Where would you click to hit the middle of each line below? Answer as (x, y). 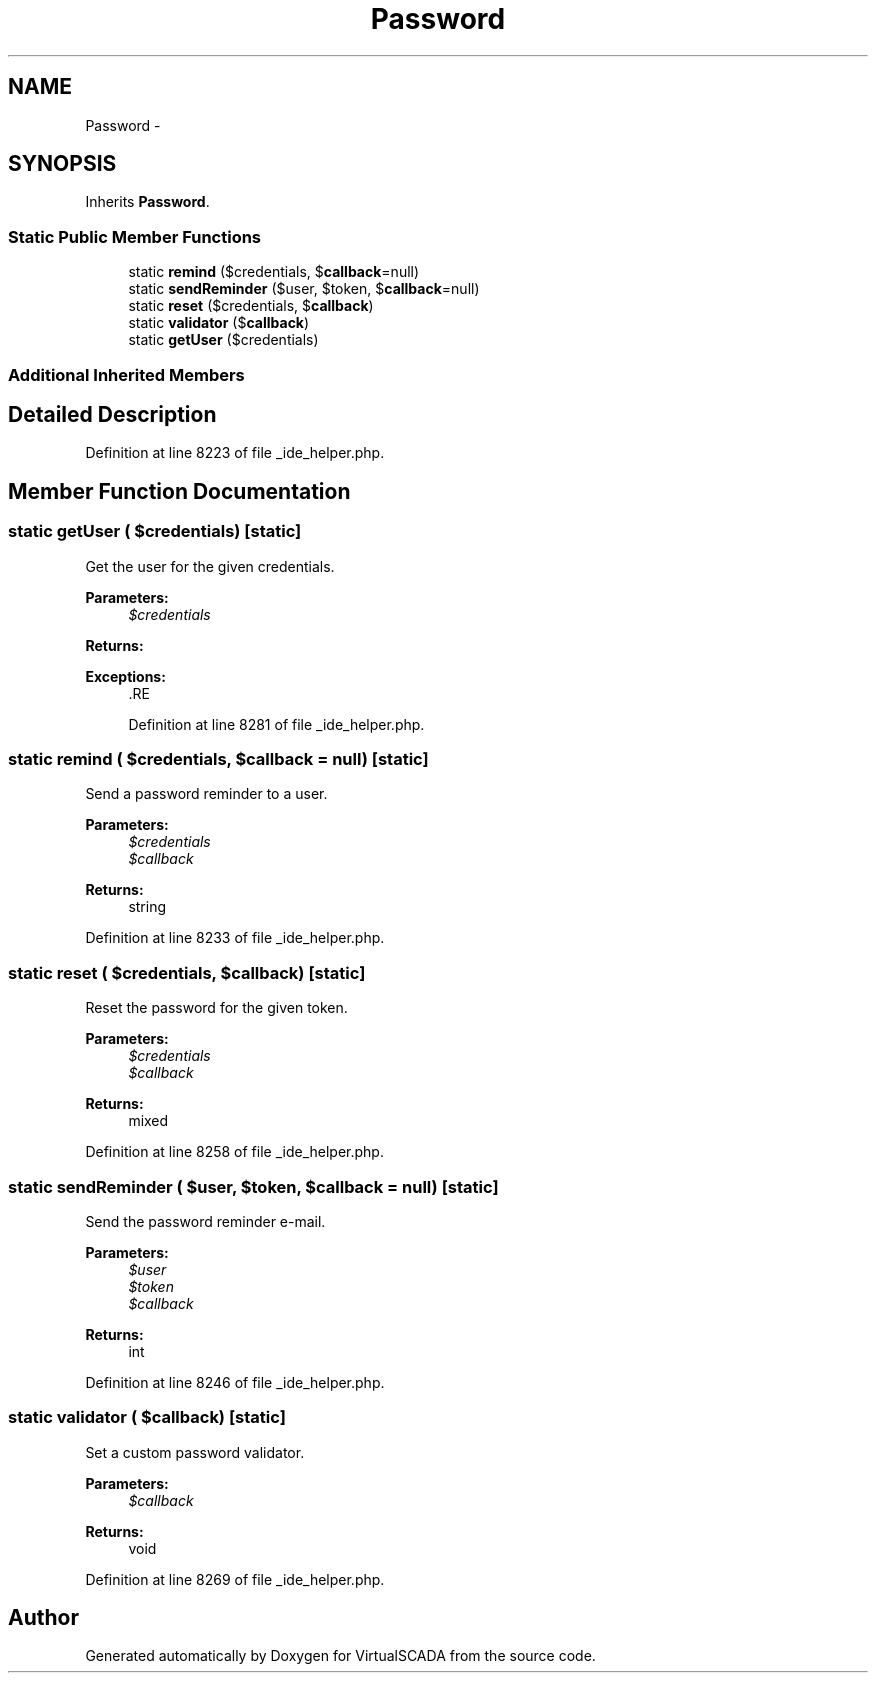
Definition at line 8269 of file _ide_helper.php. (235, 1579)
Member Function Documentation (179, 491)
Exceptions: (125, 676)
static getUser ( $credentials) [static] (155, 531)
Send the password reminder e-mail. (205, 1221)
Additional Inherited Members (126, 374)
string (147, 907)
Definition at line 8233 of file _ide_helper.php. (235, 938)
